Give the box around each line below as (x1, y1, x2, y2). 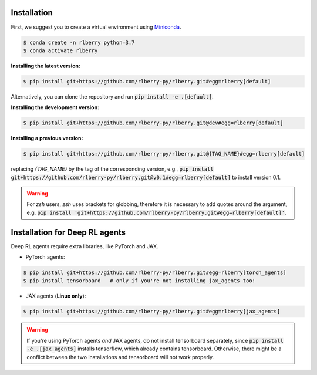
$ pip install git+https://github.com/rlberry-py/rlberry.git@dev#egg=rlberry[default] (23, 120, 284, 126)
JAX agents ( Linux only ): (25, 292, 86, 299)
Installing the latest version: (11, 62, 80, 69)
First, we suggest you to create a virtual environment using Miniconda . (11, 23, 181, 31)
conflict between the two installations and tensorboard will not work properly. (26, 353, 214, 360)
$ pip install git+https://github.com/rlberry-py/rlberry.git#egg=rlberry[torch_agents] (23, 269, 287, 276)
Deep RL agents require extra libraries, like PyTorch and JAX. (11, 242, 158, 249)
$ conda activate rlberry (23, 47, 98, 54)
